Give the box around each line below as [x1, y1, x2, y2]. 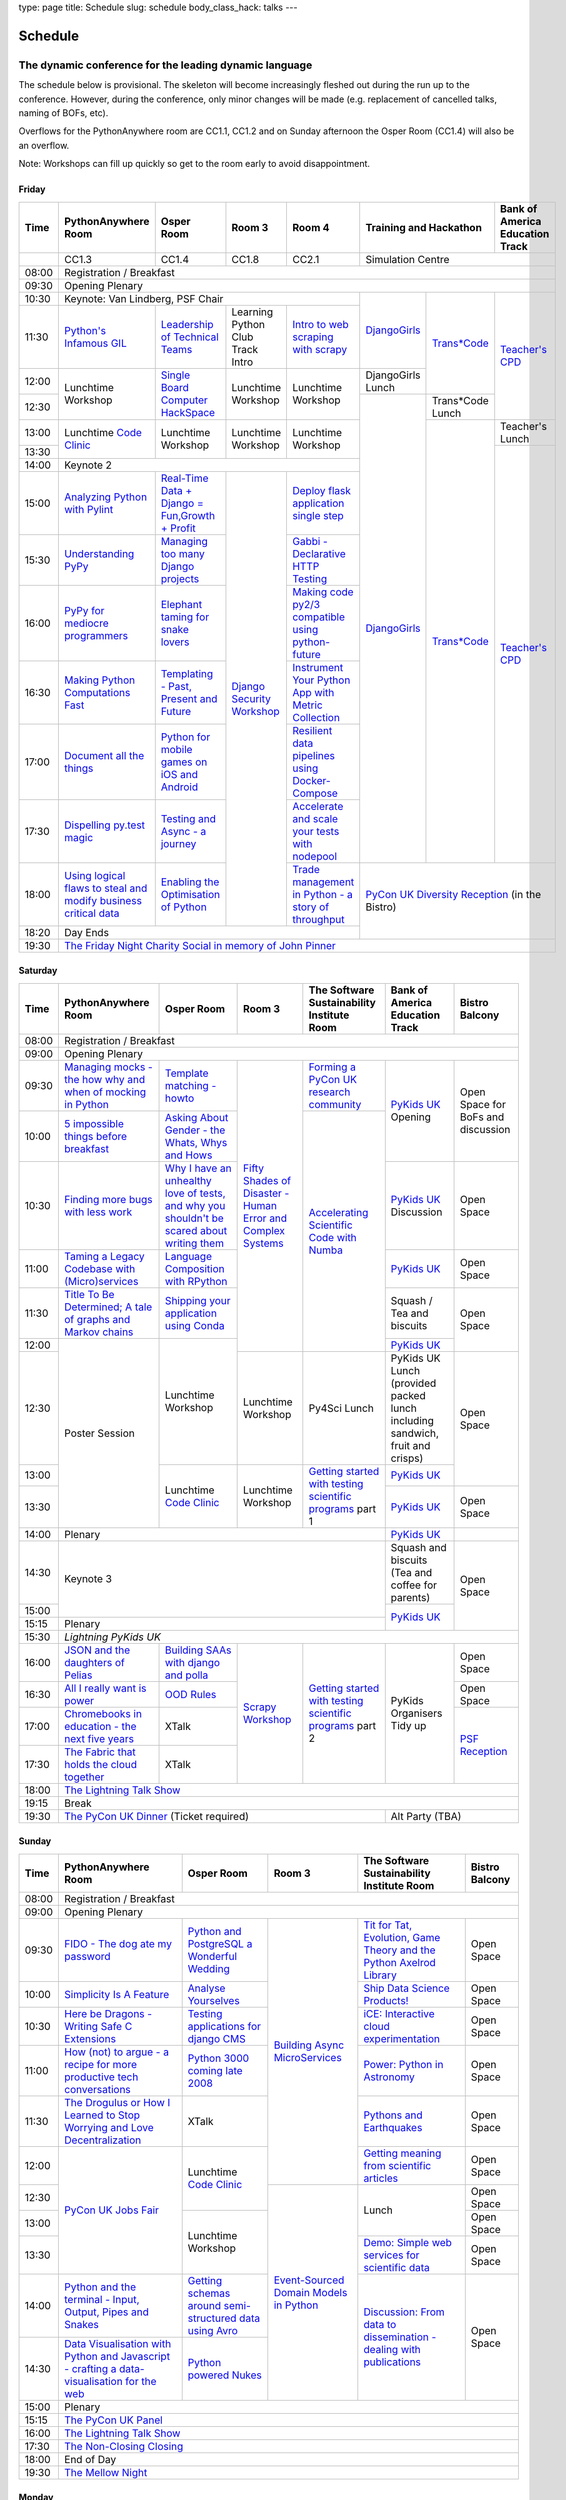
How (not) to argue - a [64, 2045, 170, 2059]
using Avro [187, 2323, 239, 2337]
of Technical [160, 330, 219, 344]
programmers [64, 628, 129, 642]
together [64, 1770, 105, 1784]
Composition [165, 1261, 225, 1275]
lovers [160, 635, 190, 649]
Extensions [64, 2031, 117, 2045]
